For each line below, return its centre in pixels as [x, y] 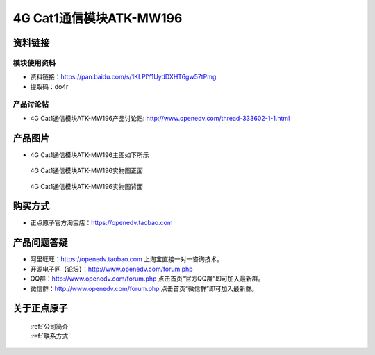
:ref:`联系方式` [50, 336]
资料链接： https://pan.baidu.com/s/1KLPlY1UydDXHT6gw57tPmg [123, 77]
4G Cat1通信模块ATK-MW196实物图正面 [87, 171]
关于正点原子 [40, 308]
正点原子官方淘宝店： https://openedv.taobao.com [101, 223]
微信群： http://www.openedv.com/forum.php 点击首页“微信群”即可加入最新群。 [144, 288]
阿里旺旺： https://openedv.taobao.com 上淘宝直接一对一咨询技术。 [127, 259]
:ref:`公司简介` [50, 326]
